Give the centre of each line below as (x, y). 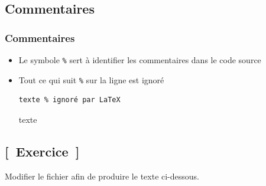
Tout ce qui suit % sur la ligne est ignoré (91, 79)
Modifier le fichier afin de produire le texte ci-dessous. (102, 176)
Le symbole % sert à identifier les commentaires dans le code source (140, 60)
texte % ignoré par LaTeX (69, 100)
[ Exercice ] (42, 151)
